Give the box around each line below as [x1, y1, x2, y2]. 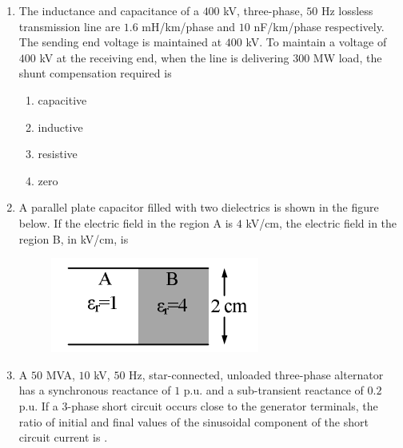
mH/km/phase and [142, 18, 236, 34]
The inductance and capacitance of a [18, 2, 199, 18]
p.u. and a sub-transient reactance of [183, 382, 364, 398]
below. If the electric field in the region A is [18, 214, 233, 231]
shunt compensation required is [18, 65, 172, 81]
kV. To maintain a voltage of [245, 34, 387, 50]
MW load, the [313, 49, 382, 65]
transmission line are [18, 18, 121, 34]
